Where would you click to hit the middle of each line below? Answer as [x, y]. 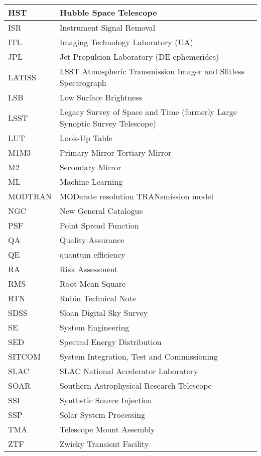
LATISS [22, 77]
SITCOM [24, 356]
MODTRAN [30, 196]
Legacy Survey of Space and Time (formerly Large [148, 112]
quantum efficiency [92, 254]
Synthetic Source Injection [106, 400]
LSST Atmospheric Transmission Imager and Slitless [152, 71]
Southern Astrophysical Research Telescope [136, 385]
